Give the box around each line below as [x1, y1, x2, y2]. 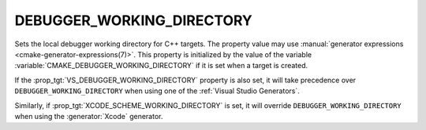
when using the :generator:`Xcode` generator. [14, 111, 163, 121]
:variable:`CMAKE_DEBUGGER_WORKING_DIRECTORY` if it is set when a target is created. [14, 61, 308, 70]
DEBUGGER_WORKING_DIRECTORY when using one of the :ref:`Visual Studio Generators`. [14, 86, 300, 96]
